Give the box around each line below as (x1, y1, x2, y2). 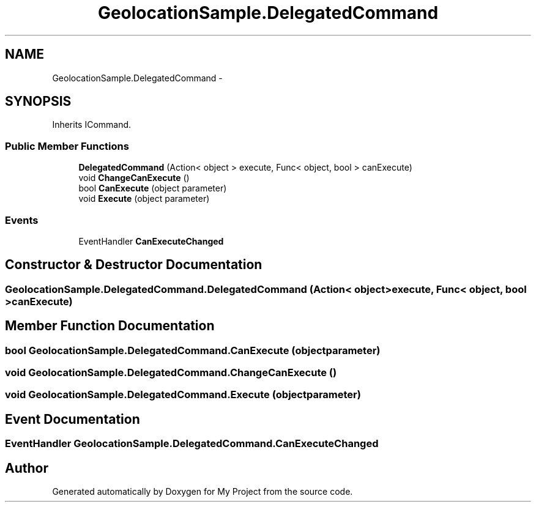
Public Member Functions (5, 139, 129, 152)
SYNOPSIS (5, 94, 72, 109)
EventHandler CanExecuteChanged (78, 235, 224, 246)
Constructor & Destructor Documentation (5, 257, 262, 273)
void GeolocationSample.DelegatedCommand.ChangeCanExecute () (5, 366, 337, 379)
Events (5, 213, 39, 226)
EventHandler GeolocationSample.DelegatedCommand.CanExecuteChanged (5, 437, 379, 450)
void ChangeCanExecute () (78, 172, 190, 183)
